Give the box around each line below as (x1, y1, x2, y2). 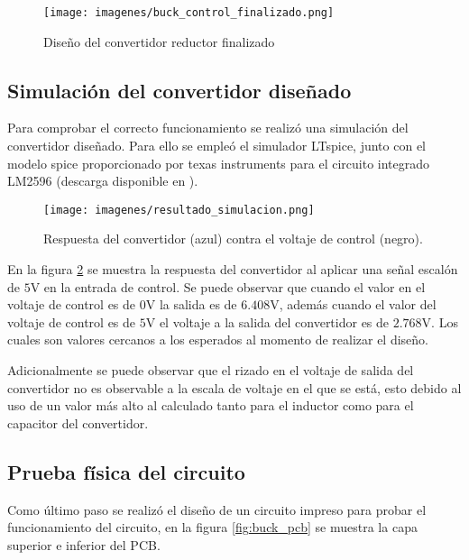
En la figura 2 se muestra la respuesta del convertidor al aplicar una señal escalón (7, 260, 458, 279)
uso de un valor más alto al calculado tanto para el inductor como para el (7, 396, 414, 415)
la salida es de (159, 295, 237, 314)
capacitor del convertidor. (7, 413, 149, 432)
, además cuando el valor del (279, 295, 437, 314)
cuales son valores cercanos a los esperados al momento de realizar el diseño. (7, 330, 428, 349)
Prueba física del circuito (7, 457, 245, 485)
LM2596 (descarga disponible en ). (7, 171, 198, 190)
